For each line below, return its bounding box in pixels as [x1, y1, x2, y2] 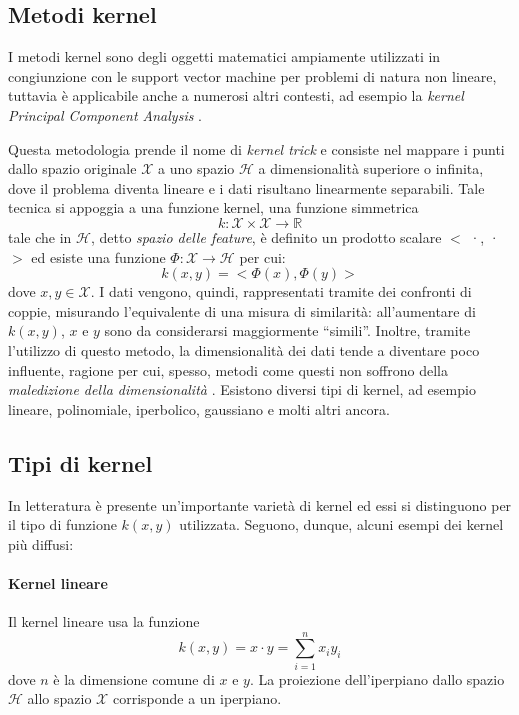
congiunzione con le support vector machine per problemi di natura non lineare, [8, 65, 497, 86]
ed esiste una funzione [31, 246, 166, 267]
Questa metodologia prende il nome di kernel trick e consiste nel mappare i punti [8, 138, 505, 159]
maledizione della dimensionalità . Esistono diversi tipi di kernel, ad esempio [8, 379, 476, 400]
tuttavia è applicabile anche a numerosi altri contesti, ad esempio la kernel [8, 85, 464, 106]
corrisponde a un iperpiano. [112, 688, 282, 709]
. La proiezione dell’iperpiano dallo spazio [249, 668, 505, 689]
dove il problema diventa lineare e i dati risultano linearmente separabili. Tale [8, 177, 485, 198]
